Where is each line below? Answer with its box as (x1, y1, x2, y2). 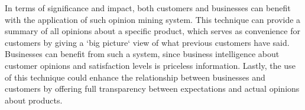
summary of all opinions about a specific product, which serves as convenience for (5, 25, 300, 37)
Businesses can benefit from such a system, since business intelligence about (5, 48, 280, 60)
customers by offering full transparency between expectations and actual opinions (5, 82, 300, 95)
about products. (5, 94, 63, 106)
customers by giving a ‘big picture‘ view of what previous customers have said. (5, 36, 290, 48)
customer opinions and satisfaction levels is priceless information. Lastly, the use (5, 59, 296, 71)
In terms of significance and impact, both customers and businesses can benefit (5, 2, 291, 14)
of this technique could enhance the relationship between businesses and (5, 71, 265, 83)
